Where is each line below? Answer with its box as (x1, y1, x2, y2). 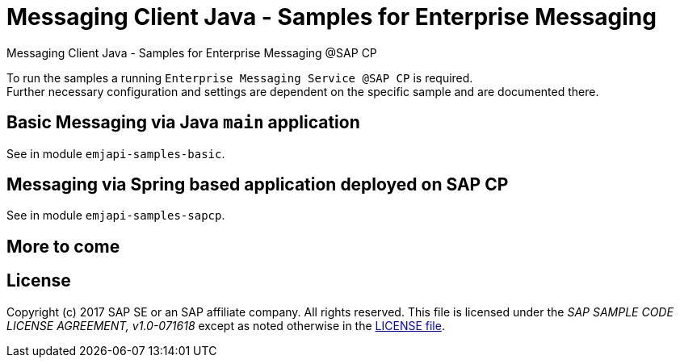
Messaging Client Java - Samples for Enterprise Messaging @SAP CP (6, 45, 377, 60)
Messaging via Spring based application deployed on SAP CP (6, 174, 509, 195)
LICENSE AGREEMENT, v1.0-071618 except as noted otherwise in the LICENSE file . (6, 318, 445, 333)
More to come (6, 236, 120, 257)
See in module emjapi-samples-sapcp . (6, 208, 225, 223)
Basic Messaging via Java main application (6, 112, 360, 133)
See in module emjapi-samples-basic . (6, 146, 225, 161)
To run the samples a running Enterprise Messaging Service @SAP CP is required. (6, 70, 473, 85)
